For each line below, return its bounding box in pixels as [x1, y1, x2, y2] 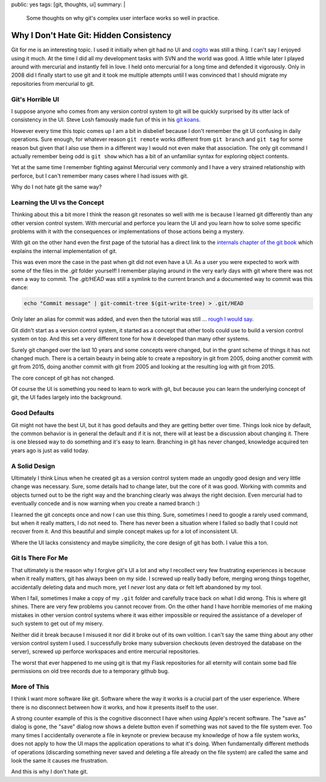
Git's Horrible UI [11, 95, 60, 103]
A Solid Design [11, 462, 56, 470]
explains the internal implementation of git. [11, 247, 118, 254]
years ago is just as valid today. [11, 447, 89, 454]
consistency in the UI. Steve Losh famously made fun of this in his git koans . [11, 116, 201, 123]
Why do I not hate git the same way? [11, 183, 102, 190]
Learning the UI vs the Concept [11, 198, 104, 207]
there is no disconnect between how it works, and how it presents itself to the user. [11, 703, 219, 711]
